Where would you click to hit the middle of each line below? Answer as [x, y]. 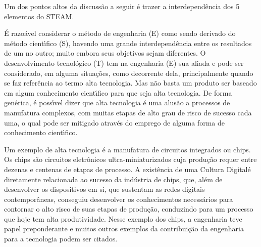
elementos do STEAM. [39, 16]
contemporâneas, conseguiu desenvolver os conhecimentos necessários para [119, 199]
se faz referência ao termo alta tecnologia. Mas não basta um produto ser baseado [130, 83]
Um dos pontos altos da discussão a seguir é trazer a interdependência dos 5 [122, 6]
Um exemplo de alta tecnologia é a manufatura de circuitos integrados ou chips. [127, 149]
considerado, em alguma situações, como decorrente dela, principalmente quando [129, 73]
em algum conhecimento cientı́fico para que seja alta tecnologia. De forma [118, 92]
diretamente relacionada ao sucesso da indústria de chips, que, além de [113, 179]
